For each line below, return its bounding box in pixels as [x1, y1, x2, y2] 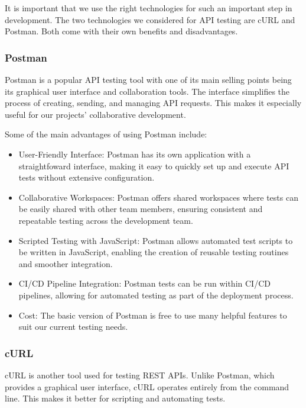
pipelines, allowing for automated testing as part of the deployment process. [18, 288, 294, 301]
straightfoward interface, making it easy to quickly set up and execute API [18, 159, 289, 172]
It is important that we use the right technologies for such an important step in [5, 2, 292, 14]
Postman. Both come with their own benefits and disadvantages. [5, 25, 238, 37]
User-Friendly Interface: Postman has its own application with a [18, 147, 251, 160]
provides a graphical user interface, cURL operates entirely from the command [5, 380, 289, 393]
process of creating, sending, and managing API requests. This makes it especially [5, 97, 302, 109]
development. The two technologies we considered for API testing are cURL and [5, 13, 295, 25]
